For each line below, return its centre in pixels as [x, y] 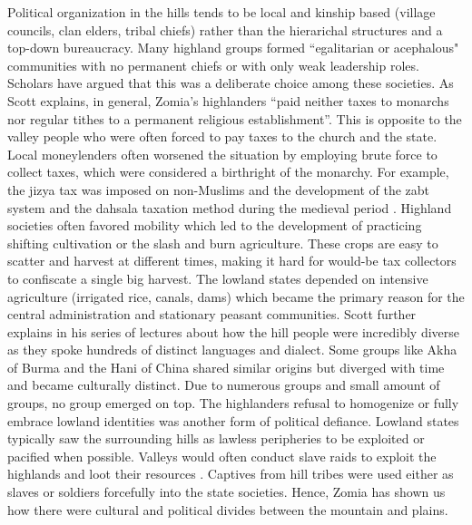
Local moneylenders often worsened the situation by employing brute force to [222, 154]
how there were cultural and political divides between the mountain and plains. [228, 509]
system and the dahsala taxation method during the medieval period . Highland [230, 207]
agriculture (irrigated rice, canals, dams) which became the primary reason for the [236, 296]
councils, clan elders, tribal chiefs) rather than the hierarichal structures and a [225, 29]
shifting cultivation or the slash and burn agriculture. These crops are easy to [223, 243]
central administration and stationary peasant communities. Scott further [212, 314]
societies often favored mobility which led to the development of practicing [215, 225]
